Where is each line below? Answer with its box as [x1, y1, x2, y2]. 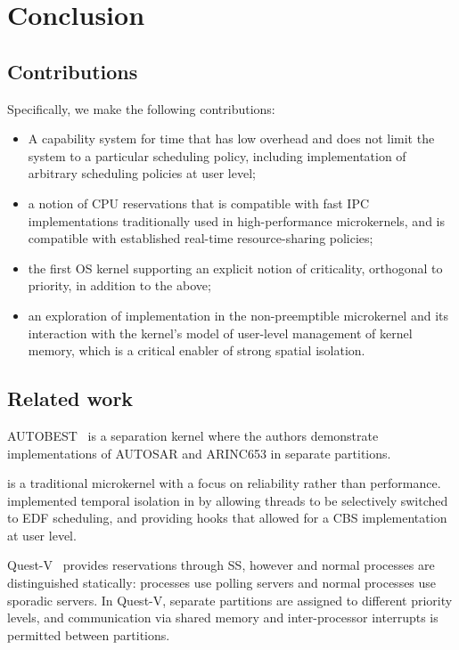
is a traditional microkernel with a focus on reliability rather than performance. [7, 474, 441, 492]
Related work [7, 385, 134, 412]
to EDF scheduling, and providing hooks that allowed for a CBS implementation [7, 508, 447, 527]
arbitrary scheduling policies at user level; [28, 164, 256, 183]
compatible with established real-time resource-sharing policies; [28, 229, 373, 248]
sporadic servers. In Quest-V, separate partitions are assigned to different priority [7, 590, 453, 609]
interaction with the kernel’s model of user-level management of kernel [28, 323, 413, 342]
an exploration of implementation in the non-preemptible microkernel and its [28, 305, 449, 324]
